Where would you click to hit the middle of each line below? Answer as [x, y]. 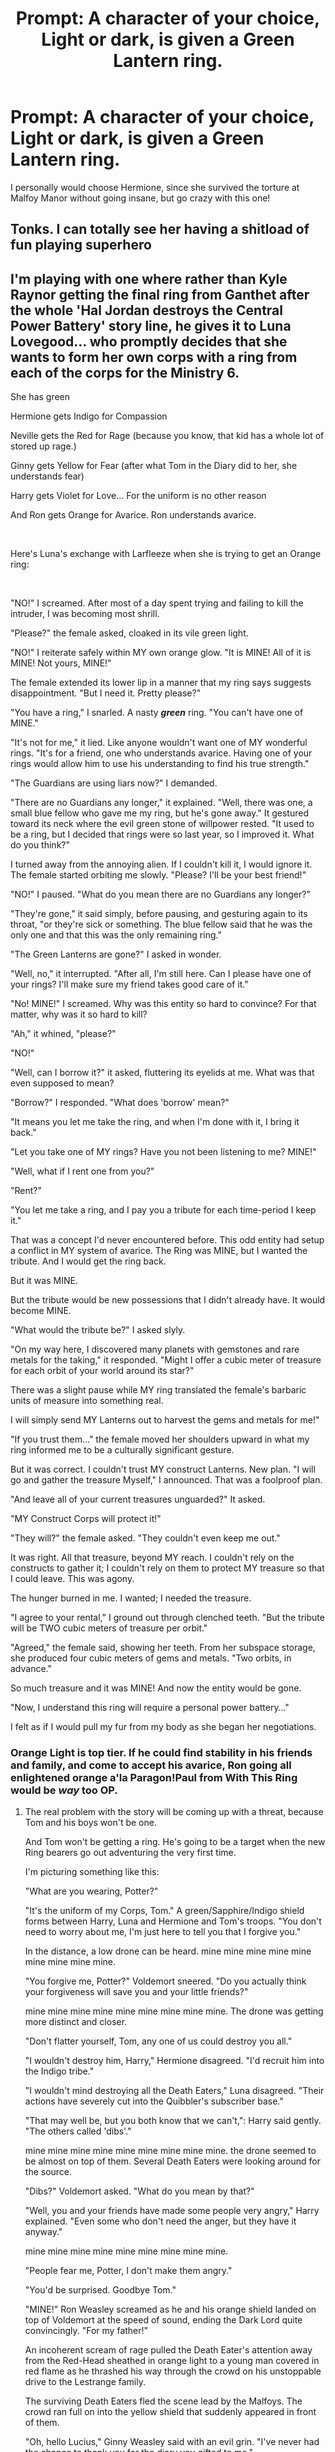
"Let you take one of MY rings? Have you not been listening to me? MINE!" [163, 1152]
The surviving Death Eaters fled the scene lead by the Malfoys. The [163, 2401]
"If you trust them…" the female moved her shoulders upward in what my [160, 1439]
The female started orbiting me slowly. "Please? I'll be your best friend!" [158, 875]
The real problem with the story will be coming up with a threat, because [174, 1812]
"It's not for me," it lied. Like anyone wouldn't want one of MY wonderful [159, 743]
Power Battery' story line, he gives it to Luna [151, 325]
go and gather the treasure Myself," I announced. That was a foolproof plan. [166, 1480]
